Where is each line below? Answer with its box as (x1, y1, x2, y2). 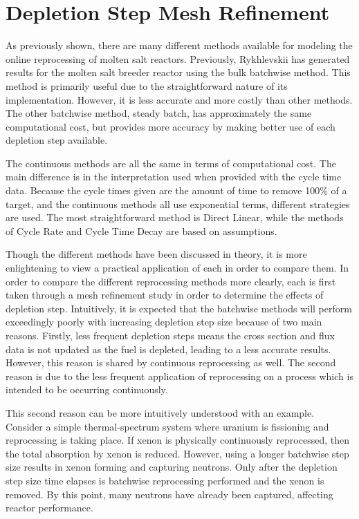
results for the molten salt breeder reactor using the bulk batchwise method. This (6, 65, 351, 79)
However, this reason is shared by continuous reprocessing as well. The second (6, 355, 336, 370)
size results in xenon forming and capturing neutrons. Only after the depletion (6, 460, 338, 474)
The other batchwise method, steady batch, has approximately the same (6, 106, 312, 120)
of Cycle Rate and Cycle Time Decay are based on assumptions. (6, 223, 277, 238)
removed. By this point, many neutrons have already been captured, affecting (6, 487, 333, 501)
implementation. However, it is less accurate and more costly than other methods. (6, 92, 353, 106)
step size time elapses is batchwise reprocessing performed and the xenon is (6, 473, 324, 487)
